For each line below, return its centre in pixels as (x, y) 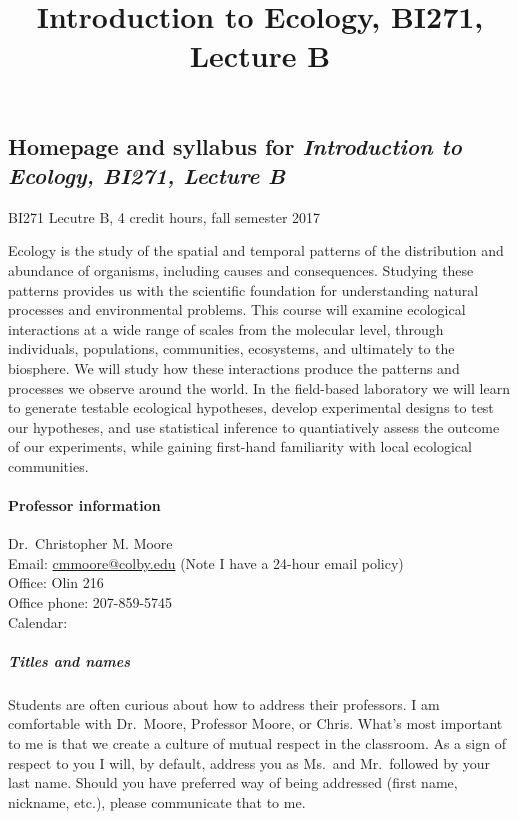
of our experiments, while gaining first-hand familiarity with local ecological (240, 446)
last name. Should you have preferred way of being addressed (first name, (233, 782)
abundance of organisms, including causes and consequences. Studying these (241, 269)
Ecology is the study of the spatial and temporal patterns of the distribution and (256, 250)
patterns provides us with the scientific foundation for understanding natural (243, 289)
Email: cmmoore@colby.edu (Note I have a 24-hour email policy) (206, 562)
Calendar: (38, 621)
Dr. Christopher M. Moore (90, 543)
